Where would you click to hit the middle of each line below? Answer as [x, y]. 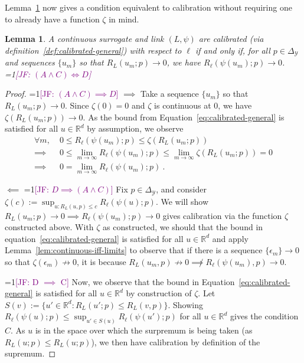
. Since [77, 105]
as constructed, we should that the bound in [183, 227]
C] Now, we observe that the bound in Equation [148, 281]
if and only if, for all [233, 50]
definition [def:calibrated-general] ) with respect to [93, 50]
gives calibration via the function [222, 215]
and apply [230, 238]
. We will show [182, 201]
